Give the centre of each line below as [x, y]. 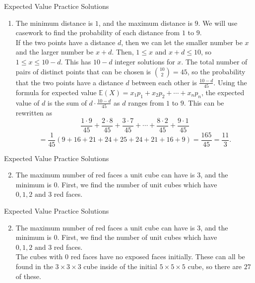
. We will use [218, 23]
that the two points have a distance [69, 82]
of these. [28, 276]
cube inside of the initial [120, 266]
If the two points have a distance [65, 42]
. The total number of [214, 61]
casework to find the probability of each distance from [98, 32]
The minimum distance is [54, 23]
